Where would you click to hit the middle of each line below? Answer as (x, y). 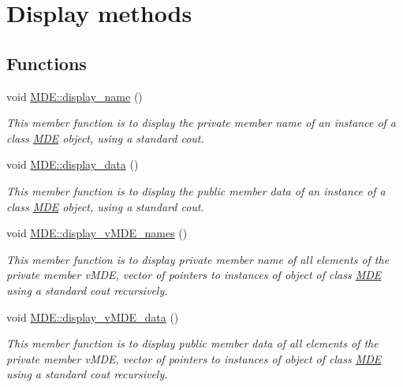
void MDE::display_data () (73, 164)
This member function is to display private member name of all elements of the (198, 259)
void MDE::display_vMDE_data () (93, 316)
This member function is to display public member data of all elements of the (192, 343)
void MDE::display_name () (75, 96)
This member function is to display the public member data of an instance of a (196, 190)
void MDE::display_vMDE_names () (97, 233)
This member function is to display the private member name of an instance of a (201, 123)
